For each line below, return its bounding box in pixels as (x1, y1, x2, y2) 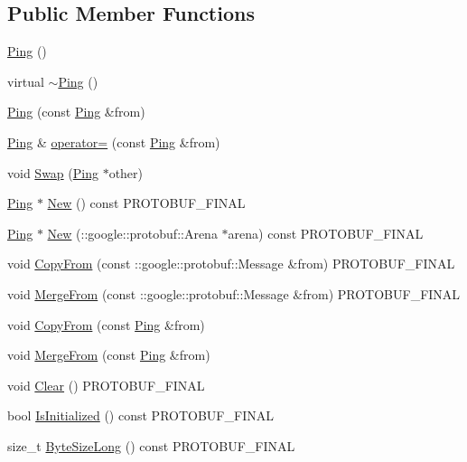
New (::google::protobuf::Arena (47, 223, 218, 242)
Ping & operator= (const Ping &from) (7, 132, 220, 151)
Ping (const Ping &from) (7, 102, 145, 121)
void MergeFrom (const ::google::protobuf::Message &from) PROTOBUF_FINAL (7, 284, 461, 303)
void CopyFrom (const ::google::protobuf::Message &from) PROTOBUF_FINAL (7, 254, 455, 273)
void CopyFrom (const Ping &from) (7, 315, 205, 334)
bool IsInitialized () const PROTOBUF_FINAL (7, 406, 274, 425)
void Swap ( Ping (7, 163, 98, 182)
